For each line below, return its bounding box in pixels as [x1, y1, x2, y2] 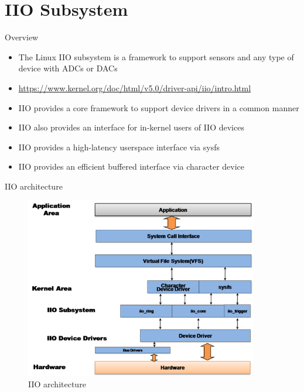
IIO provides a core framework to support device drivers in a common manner [18, 101, 299, 114]
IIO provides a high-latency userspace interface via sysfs [18, 140, 220, 153]
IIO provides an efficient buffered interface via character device [18, 160, 245, 173]
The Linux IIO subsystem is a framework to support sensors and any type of [18, 50, 294, 63]
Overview [5, 31, 39, 43]
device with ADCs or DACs [18, 62, 118, 74]
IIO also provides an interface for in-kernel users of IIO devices [18, 121, 244, 133]
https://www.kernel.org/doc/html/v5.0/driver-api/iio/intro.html [18, 81, 251, 94]
